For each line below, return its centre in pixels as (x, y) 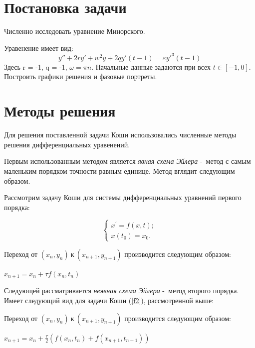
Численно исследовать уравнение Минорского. (75, 31)
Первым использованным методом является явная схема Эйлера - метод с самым (127, 161)
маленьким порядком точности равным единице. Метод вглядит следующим (120, 171)
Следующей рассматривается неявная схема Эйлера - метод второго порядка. (122, 290)
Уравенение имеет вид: (39, 48)
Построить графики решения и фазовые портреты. (81, 76)
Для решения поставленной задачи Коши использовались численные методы (120, 135)
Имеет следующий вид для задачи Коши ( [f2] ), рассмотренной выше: (109, 300)
